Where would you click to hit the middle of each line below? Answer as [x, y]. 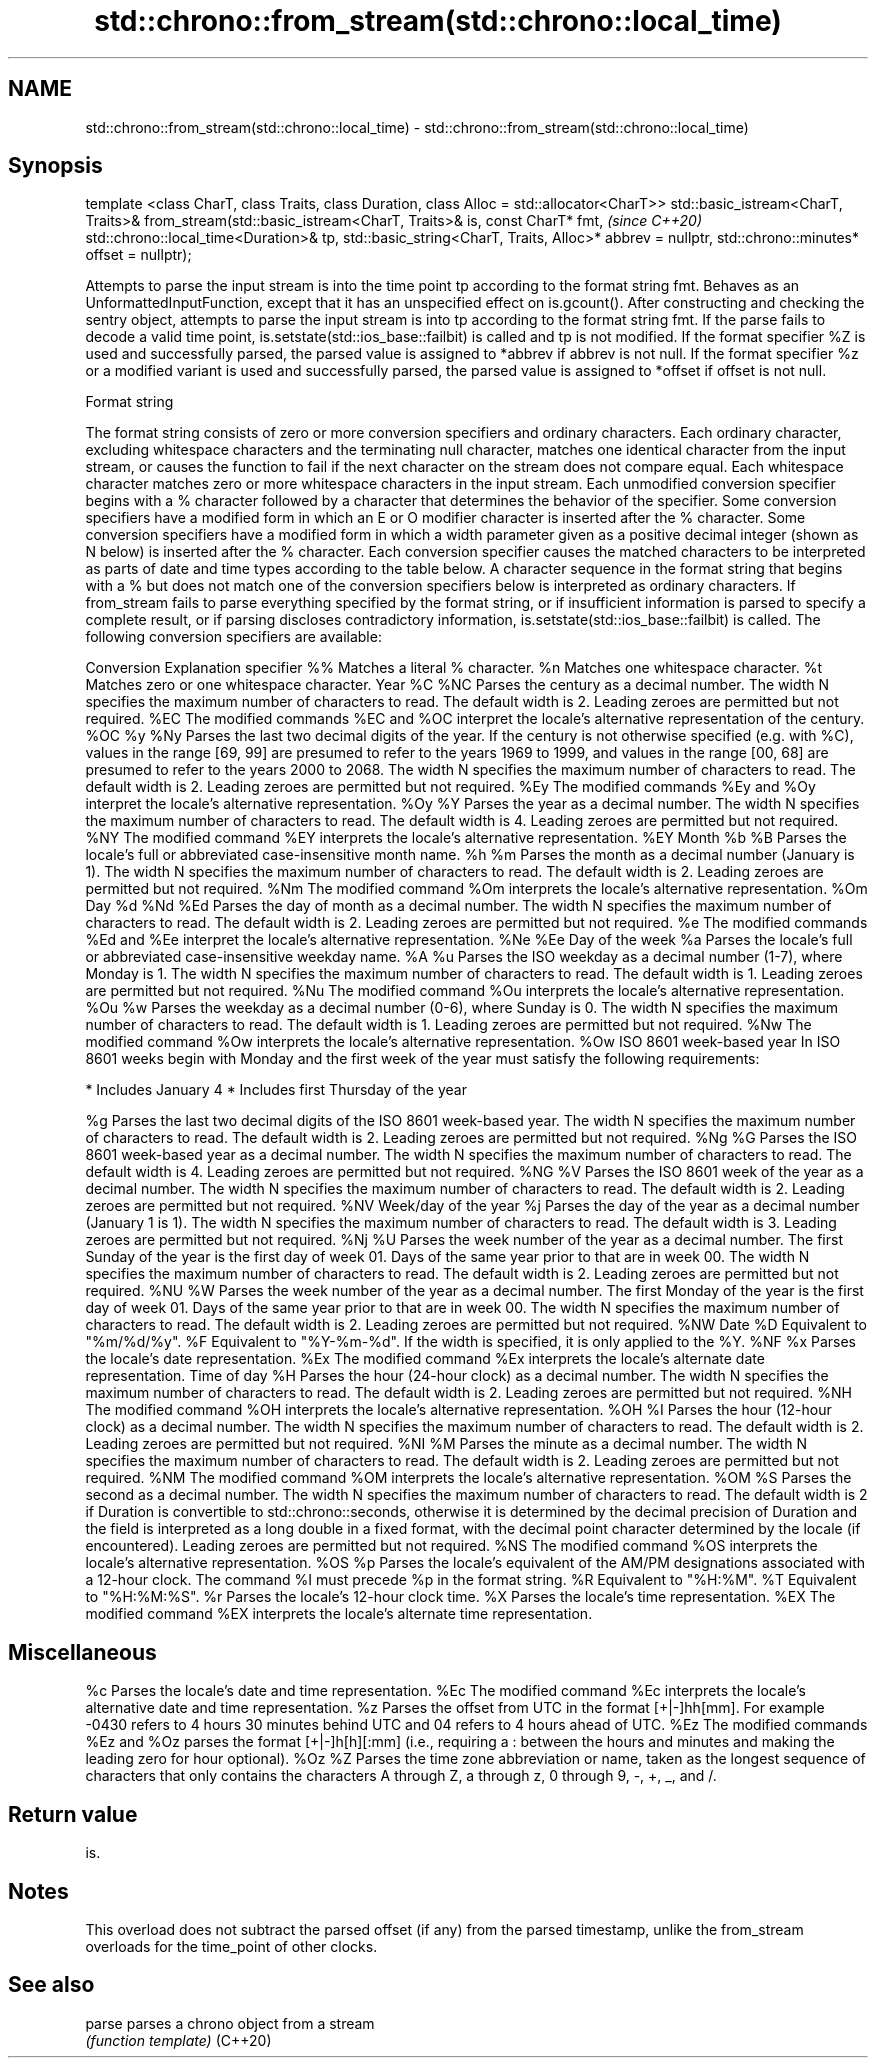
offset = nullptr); [138, 255]
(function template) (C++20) [178, 2040]
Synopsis [55, 166]
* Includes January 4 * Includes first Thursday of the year [276, 1090]
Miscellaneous [82, 1652]
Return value [73, 1814]
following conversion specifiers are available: [233, 637]
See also [51, 1985]
